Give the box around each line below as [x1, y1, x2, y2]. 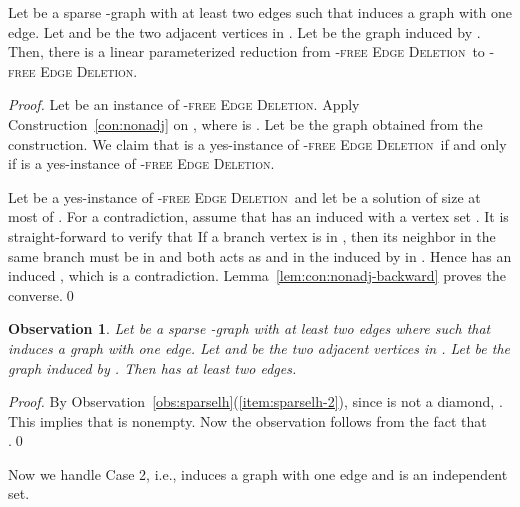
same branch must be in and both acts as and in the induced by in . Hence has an [8, 245, 512, 266]
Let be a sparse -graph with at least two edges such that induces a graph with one [8, 2, 512, 22]
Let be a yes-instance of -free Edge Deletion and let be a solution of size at [8, 186, 481, 207]
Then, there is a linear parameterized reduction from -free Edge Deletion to [8, 41, 485, 62]
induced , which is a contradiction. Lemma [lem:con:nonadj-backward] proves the [8, 265, 506, 286]
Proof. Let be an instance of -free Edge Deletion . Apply [8, 94, 360, 115]
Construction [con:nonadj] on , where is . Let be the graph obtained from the [8, 113, 483, 134]
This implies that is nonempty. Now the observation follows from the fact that [8, 410, 487, 431]
